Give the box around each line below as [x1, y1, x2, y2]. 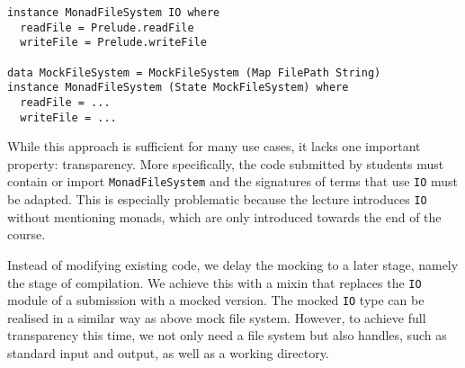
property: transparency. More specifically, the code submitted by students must [7, 154, 444, 173]
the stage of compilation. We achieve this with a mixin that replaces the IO [7, 273, 422, 292]
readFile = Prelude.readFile [20, 21, 194, 34]
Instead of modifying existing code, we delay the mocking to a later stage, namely [7, 255, 459, 274]
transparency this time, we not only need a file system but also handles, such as [7, 326, 447, 345]
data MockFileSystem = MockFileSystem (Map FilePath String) [7, 66, 381, 79]
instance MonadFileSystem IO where [7, 6, 220, 19]
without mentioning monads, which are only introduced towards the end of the [7, 207, 442, 226]
